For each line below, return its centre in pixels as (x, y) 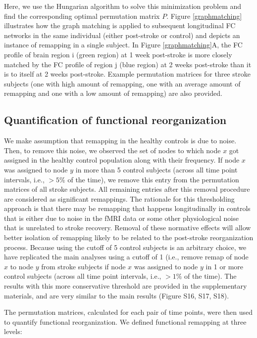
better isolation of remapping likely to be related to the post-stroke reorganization (129, 237)
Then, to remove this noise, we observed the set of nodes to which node (112, 150)
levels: (13, 331)
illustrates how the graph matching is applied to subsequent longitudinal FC (120, 25)
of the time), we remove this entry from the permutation (153, 179)
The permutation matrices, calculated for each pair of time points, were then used (128, 312)
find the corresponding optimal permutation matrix (82, 16)
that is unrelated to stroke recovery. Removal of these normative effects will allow (128, 228)
